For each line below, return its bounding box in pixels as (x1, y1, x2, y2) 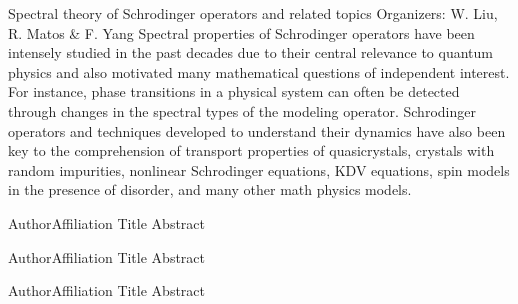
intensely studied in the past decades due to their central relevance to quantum (8, 42, 493, 63)
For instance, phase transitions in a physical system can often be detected (8, 81, 460, 102)
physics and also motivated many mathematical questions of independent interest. (8, 61, 510, 82)
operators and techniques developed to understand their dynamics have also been (8, 120, 506, 141)
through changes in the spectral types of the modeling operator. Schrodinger (8, 100, 476, 121)
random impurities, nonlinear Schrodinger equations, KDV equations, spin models (8, 159, 510, 180)
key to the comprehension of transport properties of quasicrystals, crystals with (8, 140, 495, 161)
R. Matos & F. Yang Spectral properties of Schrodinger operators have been (8, 22, 475, 43)
